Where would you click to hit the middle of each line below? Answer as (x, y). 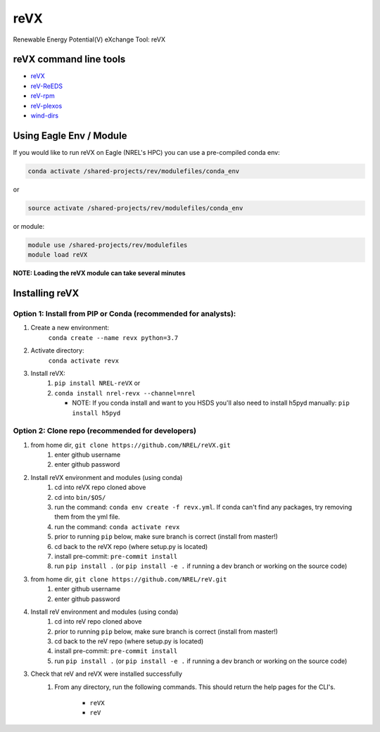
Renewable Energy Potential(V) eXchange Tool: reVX (89, 39)
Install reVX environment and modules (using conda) (107, 477)
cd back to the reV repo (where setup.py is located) (129, 641)
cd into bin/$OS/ (80, 497)
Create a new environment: (70, 328)
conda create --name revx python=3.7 (113, 337)
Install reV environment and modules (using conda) (104, 612)
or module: (29, 226)
